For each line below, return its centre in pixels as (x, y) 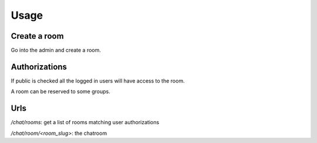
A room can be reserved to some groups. (61, 91)
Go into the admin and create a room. (56, 50)
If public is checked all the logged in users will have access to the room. (98, 81)
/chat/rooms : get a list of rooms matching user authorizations (85, 122)
